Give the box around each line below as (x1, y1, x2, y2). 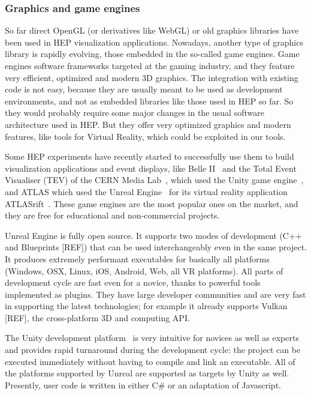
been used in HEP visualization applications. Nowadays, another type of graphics (5, 35, 303, 48)
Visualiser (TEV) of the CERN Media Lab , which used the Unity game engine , (5, 173, 304, 186)
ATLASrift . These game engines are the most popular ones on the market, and (5, 197, 298, 210)
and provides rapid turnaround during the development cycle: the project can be (5, 343, 301, 356)
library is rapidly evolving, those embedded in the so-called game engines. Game (5, 47, 300, 60)
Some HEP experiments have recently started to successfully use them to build (5, 150, 294, 163)
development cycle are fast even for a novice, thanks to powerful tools (5, 276, 261, 289)
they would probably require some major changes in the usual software (5, 106, 264, 119)
